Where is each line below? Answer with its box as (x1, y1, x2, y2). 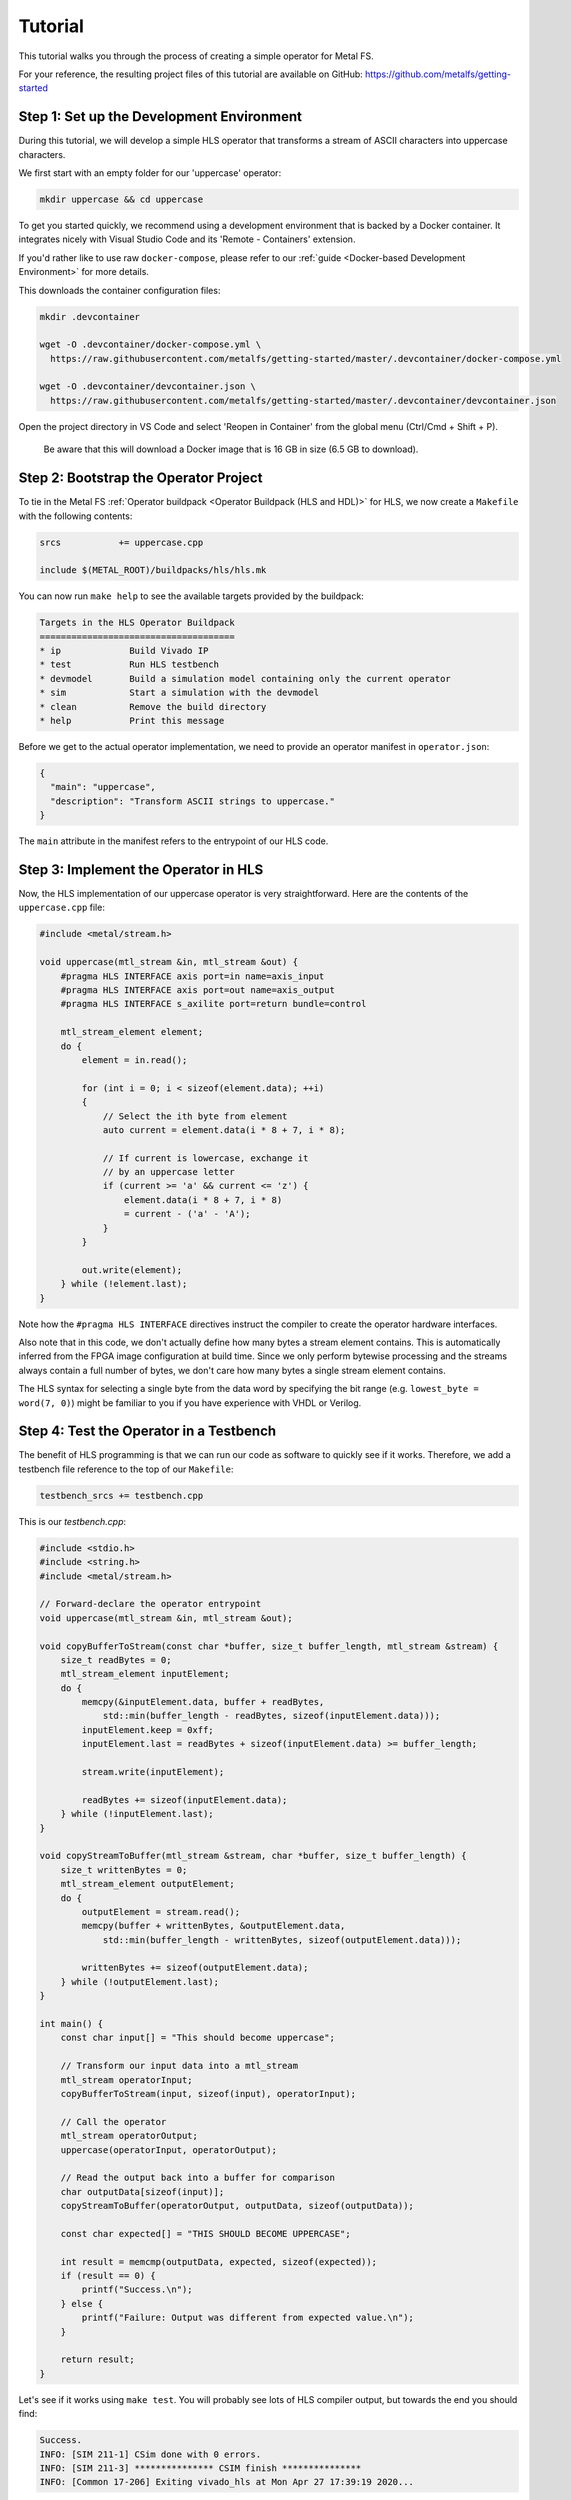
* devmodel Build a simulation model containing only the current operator (39, 673, 452, 684)
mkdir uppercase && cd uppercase (39, 194, 204, 205)
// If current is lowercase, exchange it (102, 1152, 309, 1164)
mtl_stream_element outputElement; (60, 1878, 235, 1890)
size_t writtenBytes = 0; (60, 1864, 188, 1875)
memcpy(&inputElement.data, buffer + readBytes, (81, 1696, 325, 1708)
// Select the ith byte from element (102, 1110, 288, 1122)
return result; (60, 2354, 135, 2365)
